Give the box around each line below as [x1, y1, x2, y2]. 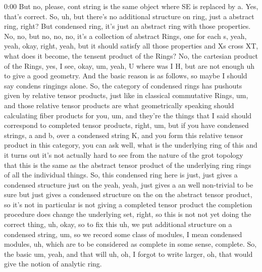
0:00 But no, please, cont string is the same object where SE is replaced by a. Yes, [4, 1, 258, 11]
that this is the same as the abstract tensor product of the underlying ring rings [4, 159, 251, 170]
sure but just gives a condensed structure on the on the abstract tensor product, [4, 189, 252, 200]
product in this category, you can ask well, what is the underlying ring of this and [4, 140, 257, 150]
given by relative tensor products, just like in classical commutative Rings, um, [4, 90, 248, 101]
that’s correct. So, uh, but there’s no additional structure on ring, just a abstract [4, 11, 254, 21]
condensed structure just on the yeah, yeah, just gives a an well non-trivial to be [4, 179, 253, 190]
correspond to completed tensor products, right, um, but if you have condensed [4, 120, 249, 130]
